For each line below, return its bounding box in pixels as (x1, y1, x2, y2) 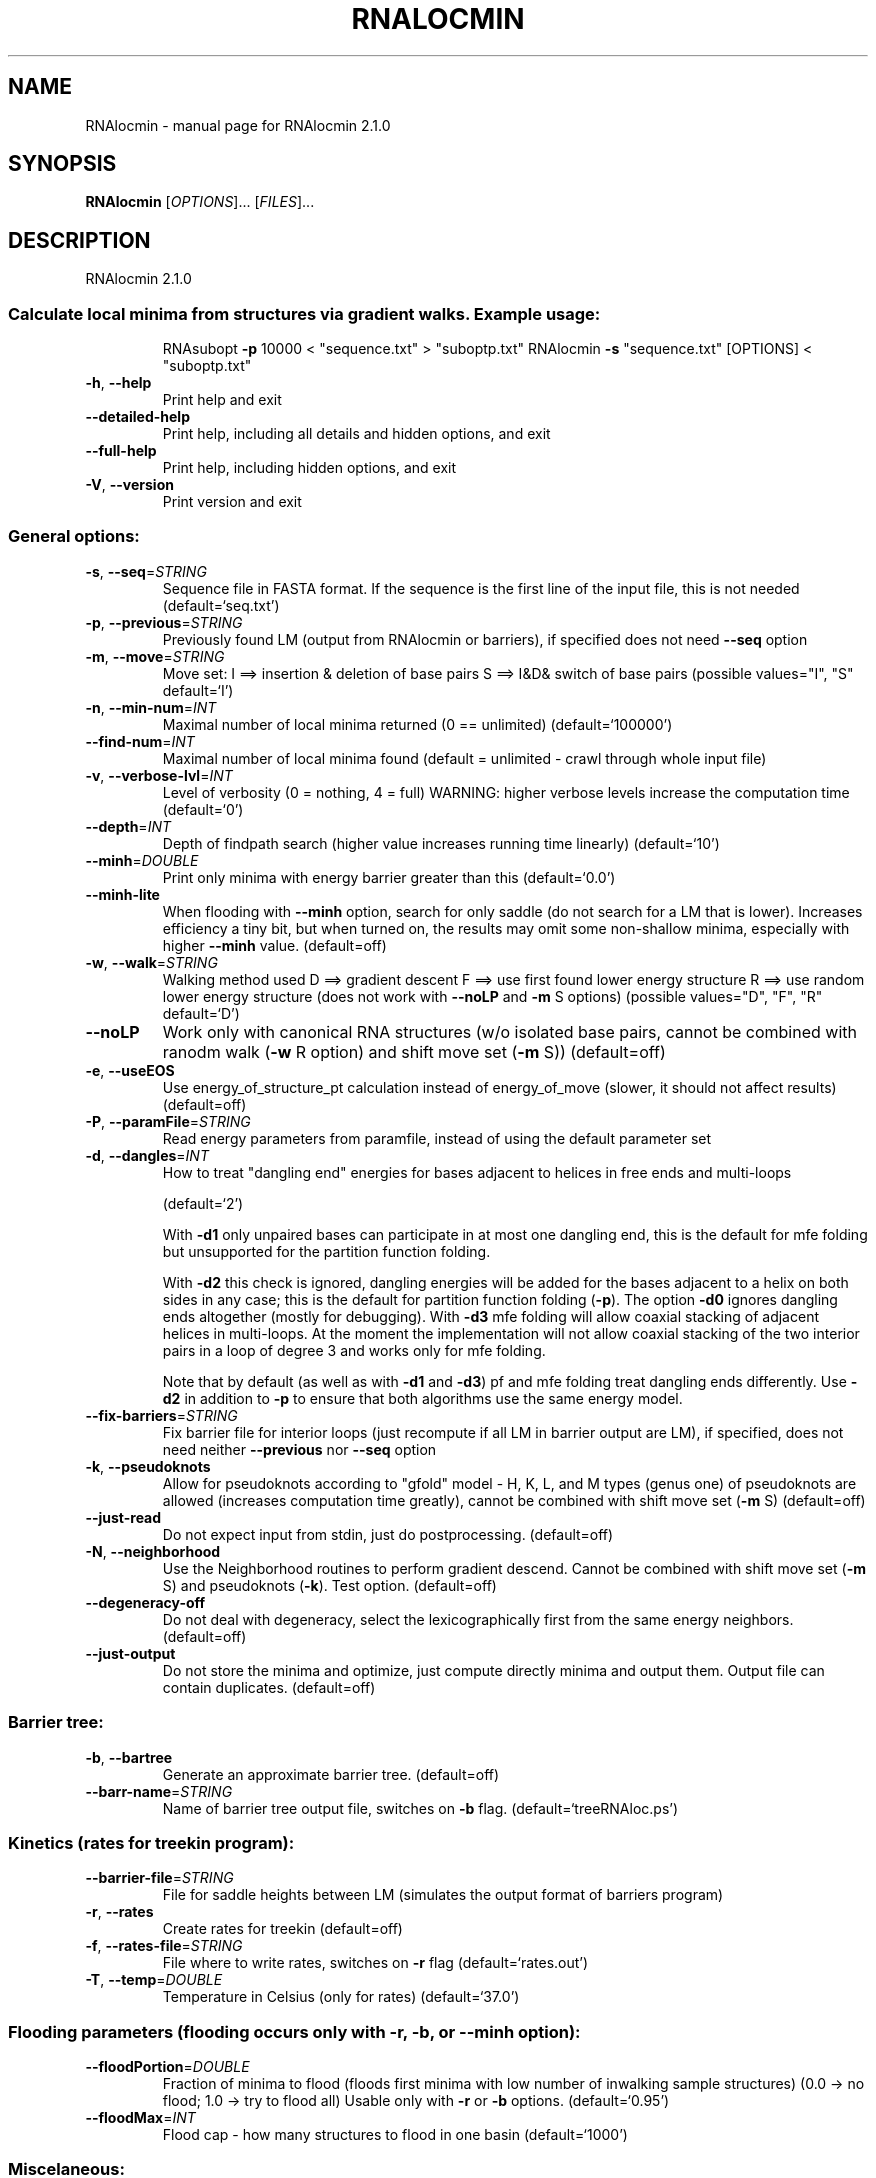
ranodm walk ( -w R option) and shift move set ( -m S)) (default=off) (162, 1041, 666, 1062)
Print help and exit (162, 391, 282, 409)
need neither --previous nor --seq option (162, 1440, 437, 1458)
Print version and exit (162, 493, 302, 511)
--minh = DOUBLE (85, 851, 199, 869)
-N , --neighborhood (85, 1542, 221, 1560)
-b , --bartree (85, 1748, 173, 1766)
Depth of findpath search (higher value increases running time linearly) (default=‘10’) (162, 834, 720, 852)
